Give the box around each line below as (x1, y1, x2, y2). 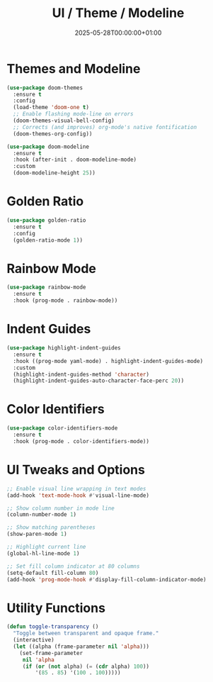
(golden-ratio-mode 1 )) (13, 236, 83, 244)
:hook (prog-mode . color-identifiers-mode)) (13, 437, 150, 445)
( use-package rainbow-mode (6, 284, 86, 291)
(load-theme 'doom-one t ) (13, 104, 90, 111)
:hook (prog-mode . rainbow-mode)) (13, 297, 118, 304)
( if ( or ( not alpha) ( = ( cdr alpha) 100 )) (22, 663, 150, 670)
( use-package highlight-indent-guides (6, 345, 121, 352)
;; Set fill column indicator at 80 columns (6, 562, 140, 570)
